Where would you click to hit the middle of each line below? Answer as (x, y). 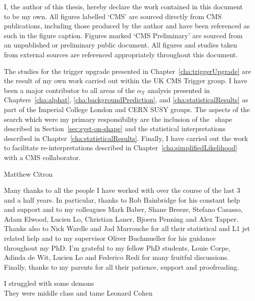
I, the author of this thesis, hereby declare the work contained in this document (123, 6)
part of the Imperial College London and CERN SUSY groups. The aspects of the (127, 109)
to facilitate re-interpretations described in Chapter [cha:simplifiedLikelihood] (121, 148)
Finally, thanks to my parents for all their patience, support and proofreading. (122, 266)
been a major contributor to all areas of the (69, 90)
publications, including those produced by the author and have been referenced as (127, 26)
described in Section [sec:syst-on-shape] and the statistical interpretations (115, 128)
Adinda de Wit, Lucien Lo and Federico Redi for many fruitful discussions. (116, 257)
